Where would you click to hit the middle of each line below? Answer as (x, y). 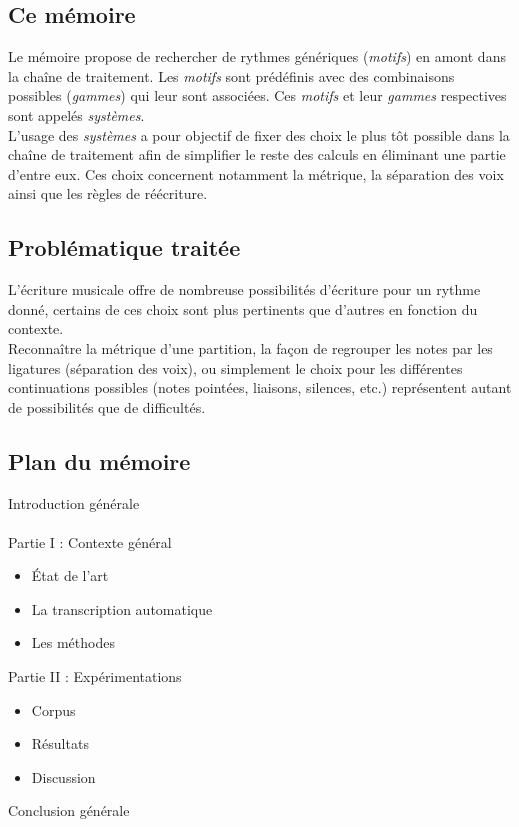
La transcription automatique (122, 608)
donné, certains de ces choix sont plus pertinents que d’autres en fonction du (243, 308)
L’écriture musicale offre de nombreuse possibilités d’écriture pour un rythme (244, 289)
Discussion (63, 776)
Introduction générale (74, 502)
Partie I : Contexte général (90, 541)
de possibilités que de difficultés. (107, 406)
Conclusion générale (69, 810)
